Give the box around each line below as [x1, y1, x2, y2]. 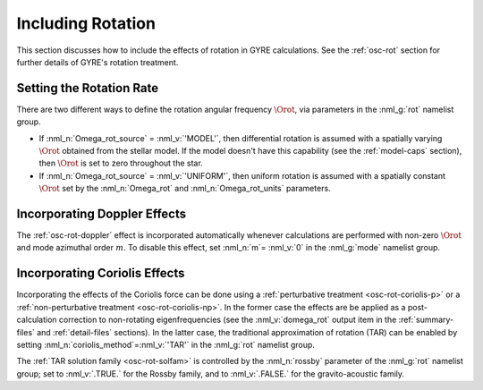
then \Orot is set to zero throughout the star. [38, 157, 203, 169]
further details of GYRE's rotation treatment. [16, 56, 179, 67]
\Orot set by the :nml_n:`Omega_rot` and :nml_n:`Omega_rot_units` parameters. [38, 183, 331, 194]
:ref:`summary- [398, 314, 454, 326]
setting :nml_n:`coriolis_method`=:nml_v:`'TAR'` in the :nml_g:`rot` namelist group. [16, 339, 315, 350]
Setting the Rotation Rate [16, 81, 159, 96]
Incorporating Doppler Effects [16, 207, 187, 221]
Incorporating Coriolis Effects [16, 266, 185, 281]
